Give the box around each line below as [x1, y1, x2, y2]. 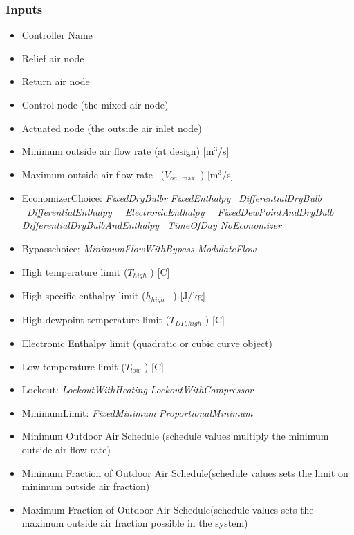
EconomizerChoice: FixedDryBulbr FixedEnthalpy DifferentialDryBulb [21, 191, 322, 205]
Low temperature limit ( [21, 359, 125, 373]
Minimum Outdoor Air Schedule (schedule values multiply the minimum [21, 429, 329, 443]
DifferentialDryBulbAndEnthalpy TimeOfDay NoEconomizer [21, 218, 282, 232]
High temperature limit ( [21, 264, 128, 279]
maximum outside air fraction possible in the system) [21, 516, 248, 530]
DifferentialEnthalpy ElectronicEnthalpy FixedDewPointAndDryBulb [26, 204, 334, 218]
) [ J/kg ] [173, 288, 205, 303]
